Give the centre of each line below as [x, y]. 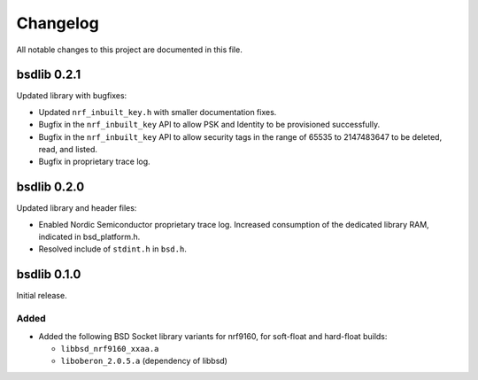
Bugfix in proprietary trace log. [94, 162]
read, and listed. [68, 150]
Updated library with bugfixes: [72, 96]
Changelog [58, 23]
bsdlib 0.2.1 [49, 75]
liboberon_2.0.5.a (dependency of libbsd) [144, 361]
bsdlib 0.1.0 [49, 275]
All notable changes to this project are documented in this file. [129, 50]
